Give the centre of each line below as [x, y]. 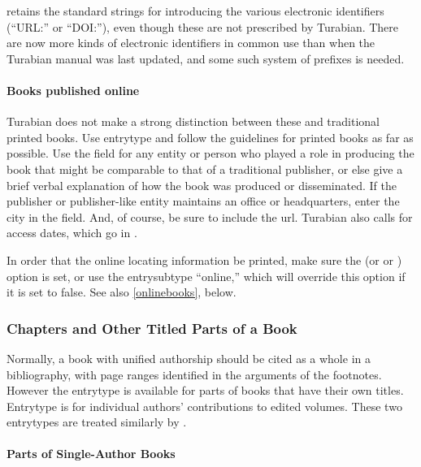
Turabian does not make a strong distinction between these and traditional [193, 121]
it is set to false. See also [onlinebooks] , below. [122, 292]
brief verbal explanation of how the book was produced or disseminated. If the [202, 185]
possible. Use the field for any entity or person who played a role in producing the [210, 153]
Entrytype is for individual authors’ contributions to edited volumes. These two [204, 406]
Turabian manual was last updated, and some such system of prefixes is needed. [206, 58]
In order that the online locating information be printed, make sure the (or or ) [204, 259]
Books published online [73, 90]
